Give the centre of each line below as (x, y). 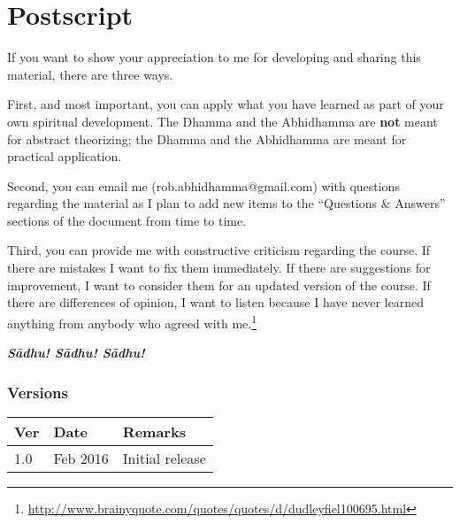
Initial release (164, 458)
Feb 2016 (81, 458)
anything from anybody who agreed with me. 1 (132, 321)
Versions (38, 392)
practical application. (65, 156)
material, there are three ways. (90, 74)
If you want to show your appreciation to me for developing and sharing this (214, 57)
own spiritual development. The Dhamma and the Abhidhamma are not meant (222, 121)
